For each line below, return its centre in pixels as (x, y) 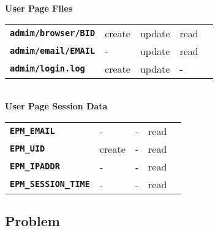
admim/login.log (47, 69)
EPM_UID (28, 149)
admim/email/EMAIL (53, 51)
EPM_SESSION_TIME (50, 184)
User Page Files (39, 8)
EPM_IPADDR (35, 167)
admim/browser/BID (53, 33)
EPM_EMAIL (32, 131)
